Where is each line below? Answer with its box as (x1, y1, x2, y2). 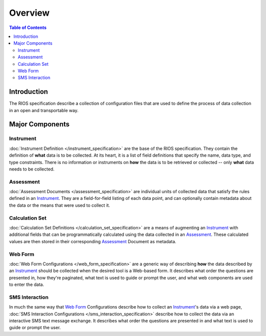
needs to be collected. (9, 166, 55, 172)
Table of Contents (9, 25, 47, 30)
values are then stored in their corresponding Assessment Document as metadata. (9, 238, 177, 244)
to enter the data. (9, 281, 44, 287)
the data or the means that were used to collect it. (9, 202, 110, 208)
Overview (9, 7, 50, 18)
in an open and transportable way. (9, 107, 79, 113)
